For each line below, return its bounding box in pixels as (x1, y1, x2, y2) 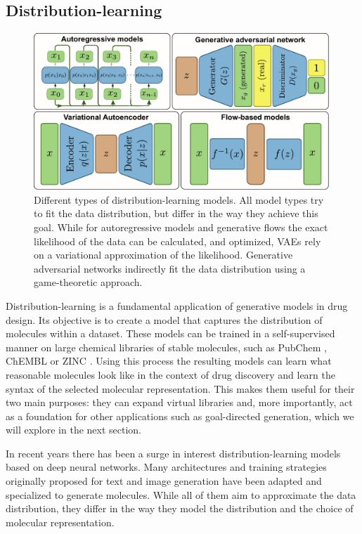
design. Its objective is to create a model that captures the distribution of (6, 312, 323, 327)
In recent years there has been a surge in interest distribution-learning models (6, 445, 341, 460)
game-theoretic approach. (34, 275, 143, 289)
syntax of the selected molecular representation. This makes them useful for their (6, 381, 355, 396)
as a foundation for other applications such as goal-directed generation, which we (6, 408, 354, 423)
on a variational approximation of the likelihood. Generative (34, 247, 293, 262)
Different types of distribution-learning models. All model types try (34, 192, 324, 207)
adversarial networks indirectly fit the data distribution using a (34, 261, 306, 275)
